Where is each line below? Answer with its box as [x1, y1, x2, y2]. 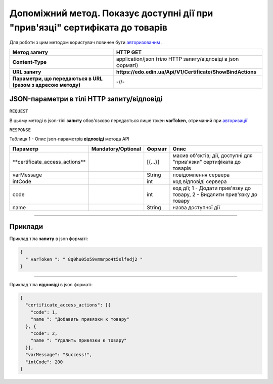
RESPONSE [9, 127, 31, 133]
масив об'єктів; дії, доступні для [172, 152, 253, 159]
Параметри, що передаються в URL [12, 75, 103, 82]
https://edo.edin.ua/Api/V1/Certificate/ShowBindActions [116, 68, 257, 75]
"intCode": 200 [25, 359, 63, 365]
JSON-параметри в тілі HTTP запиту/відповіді [9, 95, 163, 103]
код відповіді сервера [172, 178, 227, 185]
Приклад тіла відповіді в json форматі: [9, 282, 93, 288]
